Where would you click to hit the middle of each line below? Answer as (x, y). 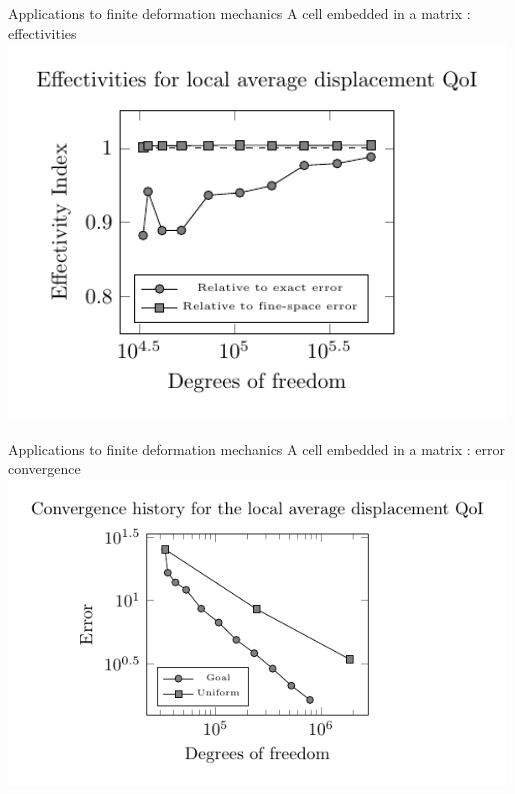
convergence (44, 468)
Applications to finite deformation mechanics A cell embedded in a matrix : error (256, 448)
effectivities (42, 32)
